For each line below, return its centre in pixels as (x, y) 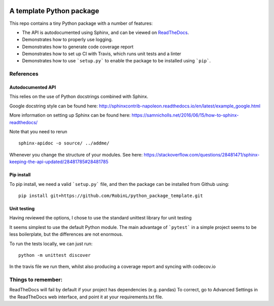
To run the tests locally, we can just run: (51, 244)
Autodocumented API (32, 87)
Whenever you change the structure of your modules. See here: (76, 155)
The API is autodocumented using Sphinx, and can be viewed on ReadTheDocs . (106, 32)
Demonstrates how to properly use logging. (67, 40)
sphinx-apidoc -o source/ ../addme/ (64, 143)
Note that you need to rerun (38, 131)
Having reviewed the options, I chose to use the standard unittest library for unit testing (100, 218)
